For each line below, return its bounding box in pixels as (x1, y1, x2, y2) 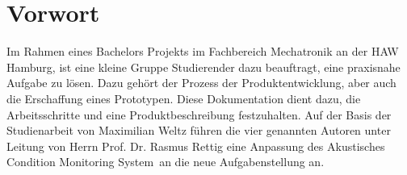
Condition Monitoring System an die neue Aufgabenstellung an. (6, 153, 325, 170)
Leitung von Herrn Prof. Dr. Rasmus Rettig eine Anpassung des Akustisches (6, 137, 385, 154)
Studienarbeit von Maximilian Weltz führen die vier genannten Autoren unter (6, 122, 391, 139)
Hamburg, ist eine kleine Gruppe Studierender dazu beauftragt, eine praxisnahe (6, 58, 401, 75)
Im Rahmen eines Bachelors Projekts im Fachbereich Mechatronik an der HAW (6, 43, 399, 60)
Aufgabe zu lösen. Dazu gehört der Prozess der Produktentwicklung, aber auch (6, 74, 397, 91)
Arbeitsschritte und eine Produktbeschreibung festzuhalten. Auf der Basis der (6, 106, 392, 123)
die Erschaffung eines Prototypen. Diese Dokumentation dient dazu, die (6, 90, 361, 106)
